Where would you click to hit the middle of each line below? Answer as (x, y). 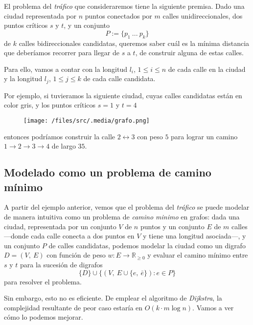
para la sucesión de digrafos (61, 264)
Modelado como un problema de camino (108, 172)
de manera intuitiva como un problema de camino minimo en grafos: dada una (122, 217)
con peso (150, 136)
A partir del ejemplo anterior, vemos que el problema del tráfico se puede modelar (127, 207)
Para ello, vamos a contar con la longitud (66, 69)
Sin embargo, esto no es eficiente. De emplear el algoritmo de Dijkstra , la (113, 298)
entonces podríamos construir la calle (60, 136)
